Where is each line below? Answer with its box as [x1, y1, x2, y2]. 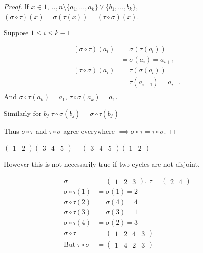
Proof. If [4, 1, 29, 11]
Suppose [4, 27, 29, 38]
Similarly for [4, 108, 42, 118]
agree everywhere [63, 125, 115, 136]
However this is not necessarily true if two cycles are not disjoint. [4, 159, 200, 169]
